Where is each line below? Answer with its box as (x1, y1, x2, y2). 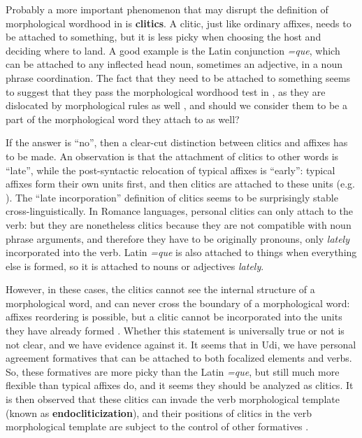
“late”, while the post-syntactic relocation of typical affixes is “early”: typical (6, 162, 335, 177)
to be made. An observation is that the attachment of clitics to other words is (6, 148, 339, 163)
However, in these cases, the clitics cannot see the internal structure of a (6, 282, 315, 297)
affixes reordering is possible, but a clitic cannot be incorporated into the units (6, 309, 342, 324)
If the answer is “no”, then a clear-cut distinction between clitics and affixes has (6, 135, 348, 150)
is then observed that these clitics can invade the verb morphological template (6, 392, 340, 407)
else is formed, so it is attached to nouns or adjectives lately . (6, 258, 264, 273)
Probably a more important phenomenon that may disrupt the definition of (6, 2, 328, 16)
